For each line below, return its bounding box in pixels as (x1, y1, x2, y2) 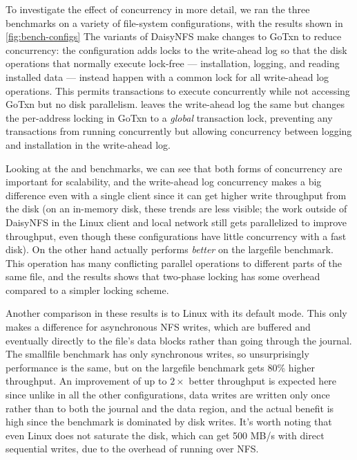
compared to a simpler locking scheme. (6, 282, 169, 297)
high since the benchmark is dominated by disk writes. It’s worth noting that (6, 414, 332, 429)
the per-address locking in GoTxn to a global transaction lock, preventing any (6, 110, 333, 125)
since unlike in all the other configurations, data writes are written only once (6, 387, 330, 402)
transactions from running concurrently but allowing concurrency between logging (6, 124, 352, 138)
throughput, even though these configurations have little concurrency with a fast (6, 228, 347, 243)
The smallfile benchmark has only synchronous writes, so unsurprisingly (6, 347, 309, 361)
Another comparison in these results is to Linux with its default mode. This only (6, 306, 347, 320)
